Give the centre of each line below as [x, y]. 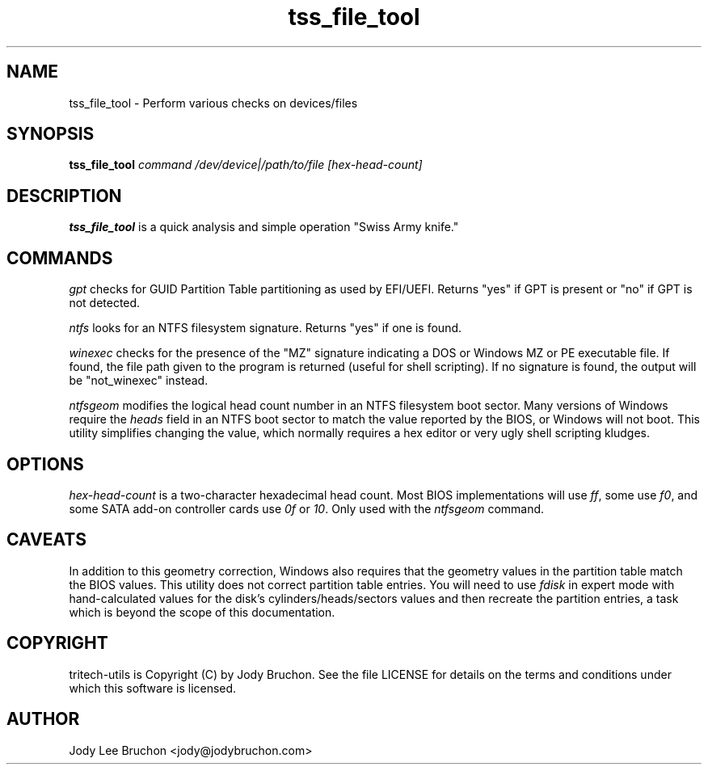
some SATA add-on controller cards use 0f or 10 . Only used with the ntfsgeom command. [307, 508]
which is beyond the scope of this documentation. [202, 612]
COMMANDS [60, 258]
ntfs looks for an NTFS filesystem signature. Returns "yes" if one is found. [265, 328]
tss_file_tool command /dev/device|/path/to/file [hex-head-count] [246, 165]
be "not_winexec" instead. [139, 381]
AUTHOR [43, 719]
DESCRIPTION [64, 196]
